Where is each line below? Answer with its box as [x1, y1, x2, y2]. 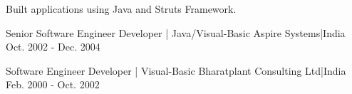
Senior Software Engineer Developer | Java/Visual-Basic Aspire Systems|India [6, 25, 346, 40]
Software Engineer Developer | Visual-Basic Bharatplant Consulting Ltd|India [6, 63, 346, 78]
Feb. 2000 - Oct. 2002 [6, 77, 100, 92]
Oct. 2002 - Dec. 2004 [6, 39, 100, 54]
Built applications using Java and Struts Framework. [6, 1, 237, 16]
